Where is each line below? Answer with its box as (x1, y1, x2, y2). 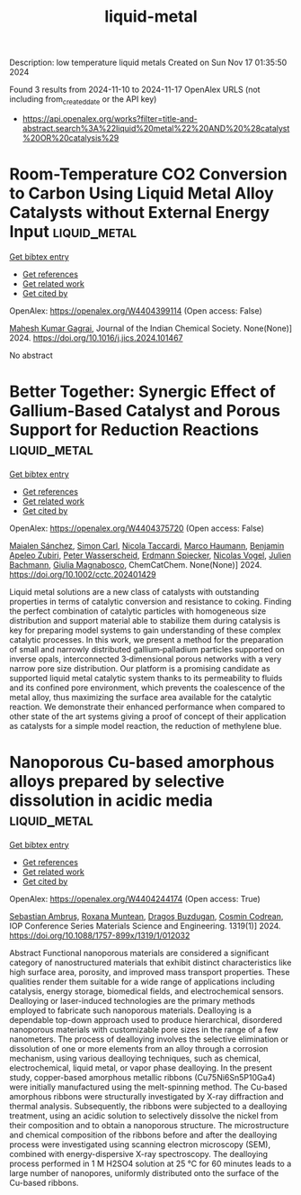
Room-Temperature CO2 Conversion (9, 164, 288, 185)
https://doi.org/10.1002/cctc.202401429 (9, 569, 156, 579)
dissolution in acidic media (9, 790, 213, 811)
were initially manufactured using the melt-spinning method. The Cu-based (9, 1081, 288, 1092)
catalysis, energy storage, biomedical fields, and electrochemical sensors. (9, 985, 285, 997)
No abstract (9, 350, 53, 360)
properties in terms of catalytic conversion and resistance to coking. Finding (9, 596, 292, 607)
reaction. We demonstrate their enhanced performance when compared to (9, 701, 286, 712)
